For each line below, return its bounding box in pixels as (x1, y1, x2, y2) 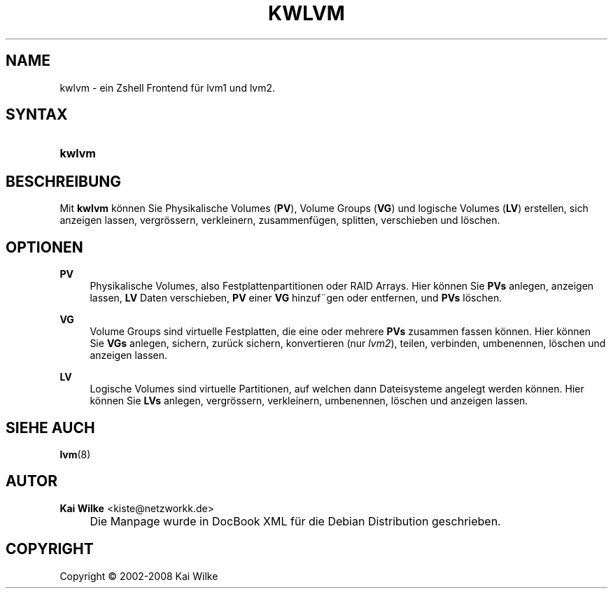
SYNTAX (6, 106, 68, 124)
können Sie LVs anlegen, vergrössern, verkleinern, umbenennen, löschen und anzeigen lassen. (90, 395, 528, 407)
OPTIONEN (6, 238, 83, 256)
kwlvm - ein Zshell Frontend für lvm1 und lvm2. (59, 81, 276, 94)
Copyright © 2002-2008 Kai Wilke (59, 570, 218, 582)
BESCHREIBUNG (6, 172, 122, 190)
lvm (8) (59, 448, 91, 460)
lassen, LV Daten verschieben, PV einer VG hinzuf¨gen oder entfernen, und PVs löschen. (90, 292, 502, 304)
